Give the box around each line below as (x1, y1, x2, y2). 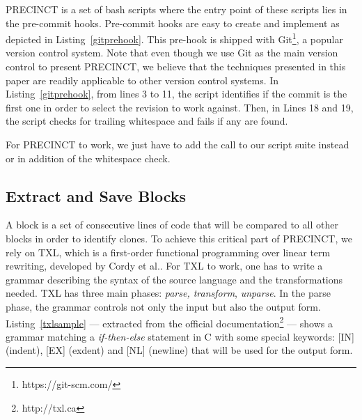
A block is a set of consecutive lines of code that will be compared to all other (6, 217, 338, 232)
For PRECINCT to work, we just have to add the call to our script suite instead (6, 137, 349, 151)
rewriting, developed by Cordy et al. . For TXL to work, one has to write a (6, 258, 323, 273)
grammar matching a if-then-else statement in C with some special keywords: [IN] (6, 329, 354, 343)
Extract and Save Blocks (6, 185, 187, 206)
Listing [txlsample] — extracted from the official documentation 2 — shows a (6, 313, 333, 330)
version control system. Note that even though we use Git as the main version (6, 45, 338, 60)
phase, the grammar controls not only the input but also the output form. (6, 299, 321, 313)
